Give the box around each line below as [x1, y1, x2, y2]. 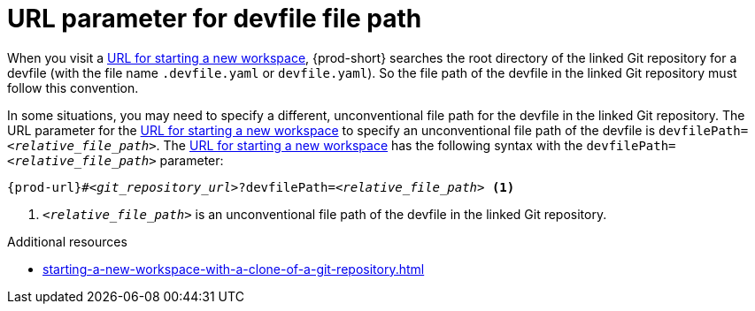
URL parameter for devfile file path [7, 4, 422, 34]
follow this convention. [7, 80, 139, 95]
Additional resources [7, 233, 127, 249]
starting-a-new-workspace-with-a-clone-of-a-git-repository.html [42, 261, 425, 277]
